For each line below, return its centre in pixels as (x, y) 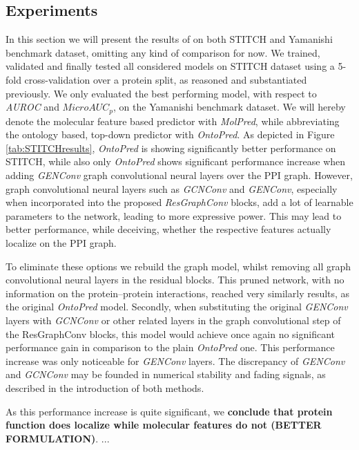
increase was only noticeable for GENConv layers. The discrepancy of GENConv (175, 360)
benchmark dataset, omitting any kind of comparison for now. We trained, (163, 52)
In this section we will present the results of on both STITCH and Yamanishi (169, 39)
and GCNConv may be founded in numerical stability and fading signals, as (166, 374)
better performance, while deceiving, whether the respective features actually (168, 229)
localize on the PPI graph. (61, 242)
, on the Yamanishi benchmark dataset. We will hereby (230, 107)
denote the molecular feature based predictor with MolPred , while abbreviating (173, 121)
